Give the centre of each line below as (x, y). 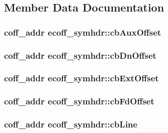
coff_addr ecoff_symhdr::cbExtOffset (81, 78)
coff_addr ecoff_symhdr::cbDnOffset (80, 55)
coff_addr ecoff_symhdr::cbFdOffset (79, 101)
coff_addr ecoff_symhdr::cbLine (71, 124)
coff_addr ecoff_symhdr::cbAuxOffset (83, 32)
